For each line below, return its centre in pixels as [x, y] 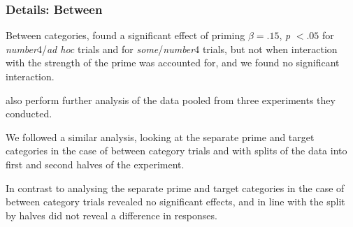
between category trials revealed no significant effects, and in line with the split [175, 202]
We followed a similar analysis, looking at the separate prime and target [160, 137]
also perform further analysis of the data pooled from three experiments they [171, 100]
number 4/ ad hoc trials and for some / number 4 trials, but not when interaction [172, 49]
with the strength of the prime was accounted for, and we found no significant [173, 63]
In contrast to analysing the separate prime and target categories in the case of [175, 188]
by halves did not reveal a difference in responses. [111, 215]
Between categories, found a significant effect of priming [125, 35]
